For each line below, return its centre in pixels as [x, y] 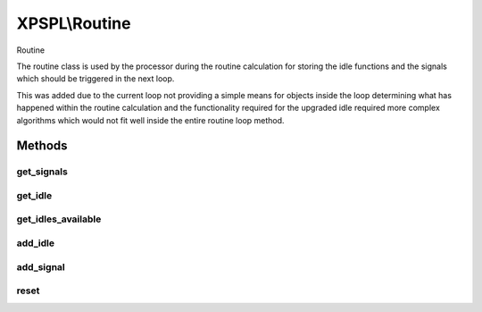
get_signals [42, 172]
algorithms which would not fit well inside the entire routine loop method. [150, 120]
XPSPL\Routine [74, 23]
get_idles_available [59, 219]
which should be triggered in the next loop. [96, 79]
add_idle [36, 243]
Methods [42, 146]
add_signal [41, 266]
